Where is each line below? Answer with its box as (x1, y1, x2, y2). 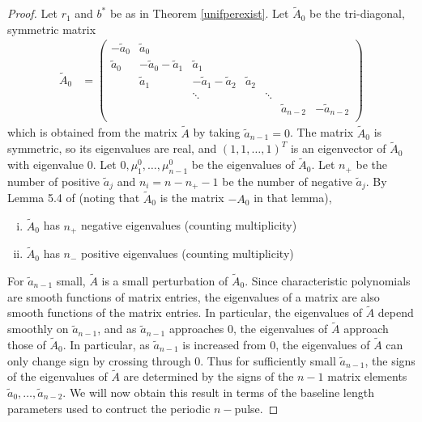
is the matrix (160, 189, 224, 206)
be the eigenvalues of (191, 156, 295, 173)
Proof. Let (7, 5, 58, 22)
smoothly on (7, 320, 69, 337)
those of (7, 336, 46, 353)
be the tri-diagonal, (309, 5, 405, 22)
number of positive (7, 173, 100, 190)
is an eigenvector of (290, 140, 386, 157)
